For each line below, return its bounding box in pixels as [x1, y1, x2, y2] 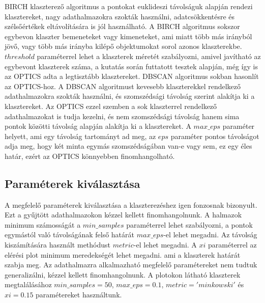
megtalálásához [5, 279, 52, 290]
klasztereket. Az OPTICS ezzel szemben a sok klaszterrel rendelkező [5, 100, 217, 111]
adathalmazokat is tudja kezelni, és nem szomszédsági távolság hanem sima [5, 111, 240, 121]
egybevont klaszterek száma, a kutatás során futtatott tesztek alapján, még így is [5, 61, 258, 71]
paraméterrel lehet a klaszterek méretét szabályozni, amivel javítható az [37, 50, 261, 61]
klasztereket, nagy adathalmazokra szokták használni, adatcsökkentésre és [5, 11, 235, 21]
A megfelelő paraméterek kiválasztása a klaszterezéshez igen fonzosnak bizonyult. [5, 199, 257, 210]
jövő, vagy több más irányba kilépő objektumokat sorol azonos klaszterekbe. [5, 41, 242, 51]
